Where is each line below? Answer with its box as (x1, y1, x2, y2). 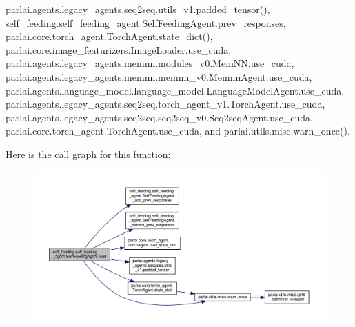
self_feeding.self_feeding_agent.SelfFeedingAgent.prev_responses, (6, 15, 286, 30)
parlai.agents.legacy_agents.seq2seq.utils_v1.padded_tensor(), (6, 2, 270, 16)
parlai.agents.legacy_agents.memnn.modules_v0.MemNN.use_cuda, (6, 56, 294, 70)
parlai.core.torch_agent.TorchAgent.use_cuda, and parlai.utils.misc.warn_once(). (6, 123, 350, 138)
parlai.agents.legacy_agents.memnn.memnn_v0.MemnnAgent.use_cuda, (6, 69, 312, 83)
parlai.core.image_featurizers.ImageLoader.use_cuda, (6, 42, 232, 57)
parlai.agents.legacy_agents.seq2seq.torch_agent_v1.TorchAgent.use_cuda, (6, 97, 325, 111)
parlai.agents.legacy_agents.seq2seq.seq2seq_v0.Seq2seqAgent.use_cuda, (6, 110, 313, 124)
